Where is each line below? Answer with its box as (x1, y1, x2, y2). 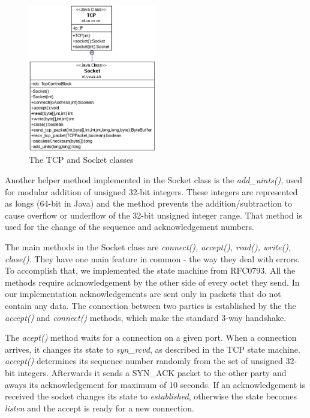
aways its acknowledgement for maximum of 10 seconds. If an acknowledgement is (5, 378, 306, 390)
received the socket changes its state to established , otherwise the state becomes (5, 390, 297, 402)
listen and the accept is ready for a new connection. (5, 401, 194, 414)
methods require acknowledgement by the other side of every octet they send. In (5, 275, 300, 288)
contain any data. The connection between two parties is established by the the (5, 299, 296, 311)
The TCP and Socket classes (29, 153, 134, 166)
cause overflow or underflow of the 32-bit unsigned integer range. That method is (5, 208, 302, 221)
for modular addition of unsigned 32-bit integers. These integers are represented (5, 185, 298, 198)
